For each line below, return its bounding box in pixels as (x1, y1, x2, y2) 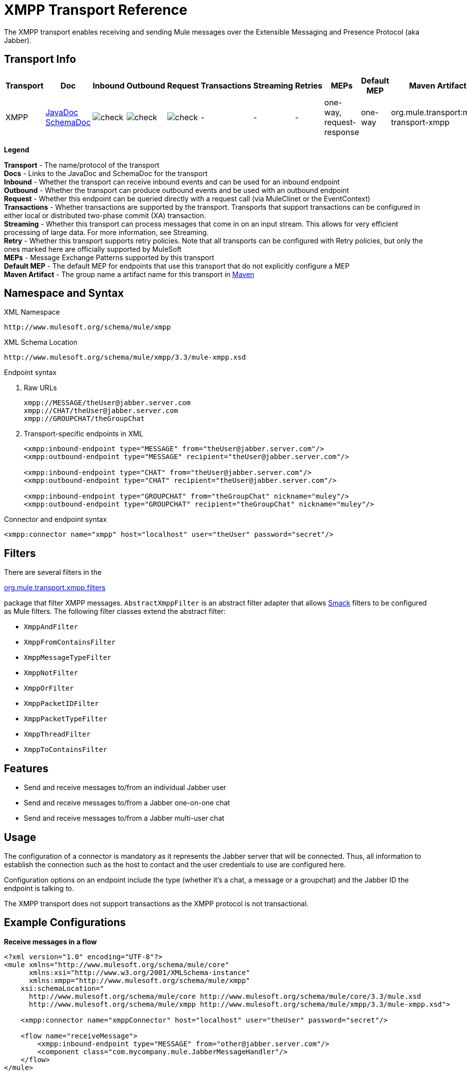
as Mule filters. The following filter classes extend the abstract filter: (4, 607, 226, 616)
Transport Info (4, 53, 76, 66)
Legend (4, 145, 29, 154)
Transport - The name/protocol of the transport (4, 160, 160, 169)
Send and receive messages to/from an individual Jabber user (24, 783, 227, 792)
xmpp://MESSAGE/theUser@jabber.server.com (24, 399, 191, 407)
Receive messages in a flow (4, 937, 97, 946)
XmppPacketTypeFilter (24, 715, 107, 723)
